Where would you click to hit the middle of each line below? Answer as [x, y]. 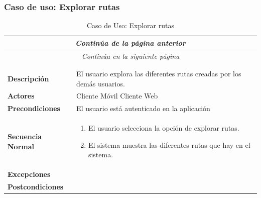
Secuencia [25, 136]
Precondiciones [34, 108]
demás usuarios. [101, 83]
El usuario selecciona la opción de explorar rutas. [164, 128]
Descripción [28, 78]
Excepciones [29, 174]
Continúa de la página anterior [130, 42]
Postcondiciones [36, 186]
